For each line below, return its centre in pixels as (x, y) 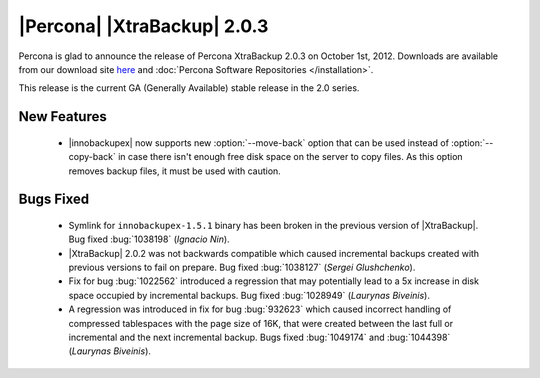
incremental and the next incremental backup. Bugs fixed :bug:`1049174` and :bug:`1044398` (259, 337)
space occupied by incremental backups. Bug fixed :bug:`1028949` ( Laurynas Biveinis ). (249, 295)
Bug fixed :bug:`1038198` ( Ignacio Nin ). (149, 239)
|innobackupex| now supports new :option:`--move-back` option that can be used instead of (259, 142)
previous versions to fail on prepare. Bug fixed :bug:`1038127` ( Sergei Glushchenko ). (242, 267)
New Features (62, 116)
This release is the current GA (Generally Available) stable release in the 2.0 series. (189, 88)
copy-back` (92, 157)
